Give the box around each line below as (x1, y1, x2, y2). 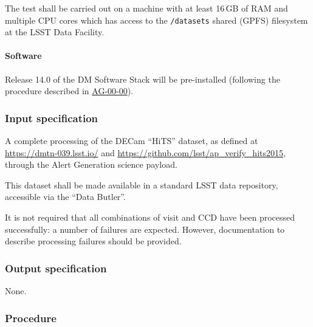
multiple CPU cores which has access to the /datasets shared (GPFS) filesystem (5, 13, 308, 26)
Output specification (5, 260, 107, 275)
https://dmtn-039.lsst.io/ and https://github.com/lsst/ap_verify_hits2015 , (5, 146, 286, 159)
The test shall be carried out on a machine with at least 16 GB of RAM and (5, 2, 288, 14)
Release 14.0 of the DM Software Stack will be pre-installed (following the (5, 72, 280, 85)
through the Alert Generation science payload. (5, 158, 177, 171)
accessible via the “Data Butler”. (5, 190, 126, 203)
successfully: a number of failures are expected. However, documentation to (5, 222, 285, 235)
